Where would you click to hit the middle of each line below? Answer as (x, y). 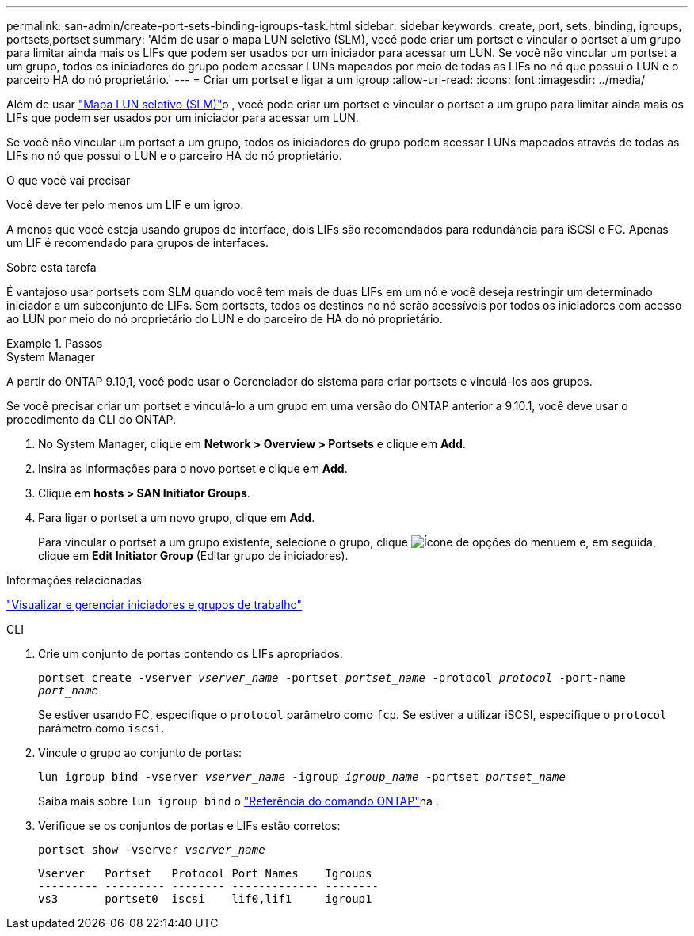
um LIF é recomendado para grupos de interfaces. (137, 243)
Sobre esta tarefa (51, 267)
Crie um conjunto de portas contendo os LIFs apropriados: (191, 654)
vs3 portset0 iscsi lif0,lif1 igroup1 (205, 899)
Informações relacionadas (74, 580)
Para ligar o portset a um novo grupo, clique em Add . (177, 517)
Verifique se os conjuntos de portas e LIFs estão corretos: (189, 826)
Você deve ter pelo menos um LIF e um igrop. (125, 205)
